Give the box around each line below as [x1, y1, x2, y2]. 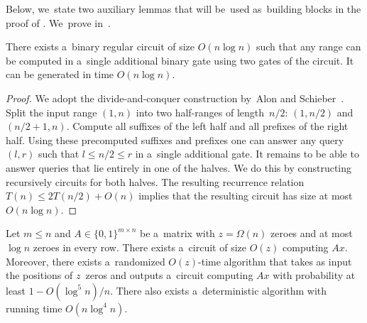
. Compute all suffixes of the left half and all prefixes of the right [66, 119, 349, 133]
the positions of [6, 268, 73, 283]
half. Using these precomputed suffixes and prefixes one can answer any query [6, 132, 344, 147]
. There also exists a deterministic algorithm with [110, 283, 327, 297]
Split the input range [6, 104, 97, 119]
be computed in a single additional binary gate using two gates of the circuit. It [6, 53, 354, 67]
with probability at [273, 268, 356, 283]
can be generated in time [6, 67, 114, 82]
